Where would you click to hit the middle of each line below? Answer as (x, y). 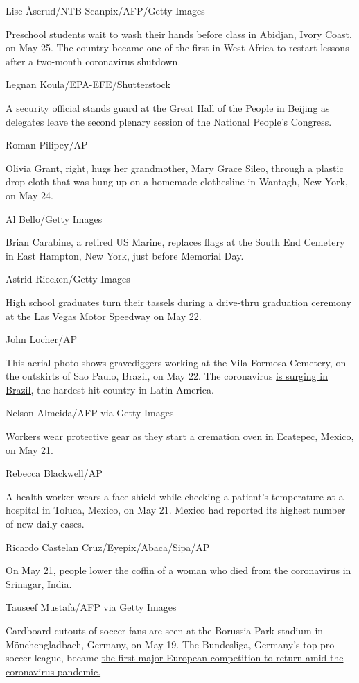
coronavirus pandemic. (53, 671)
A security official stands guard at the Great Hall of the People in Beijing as (168, 107)
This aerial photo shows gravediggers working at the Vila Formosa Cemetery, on (176, 362)
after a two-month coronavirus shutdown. (93, 61)
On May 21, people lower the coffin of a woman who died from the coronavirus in (178, 570)
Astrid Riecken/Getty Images (68, 279)
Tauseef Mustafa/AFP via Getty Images (91, 607)
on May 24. (29, 195)
